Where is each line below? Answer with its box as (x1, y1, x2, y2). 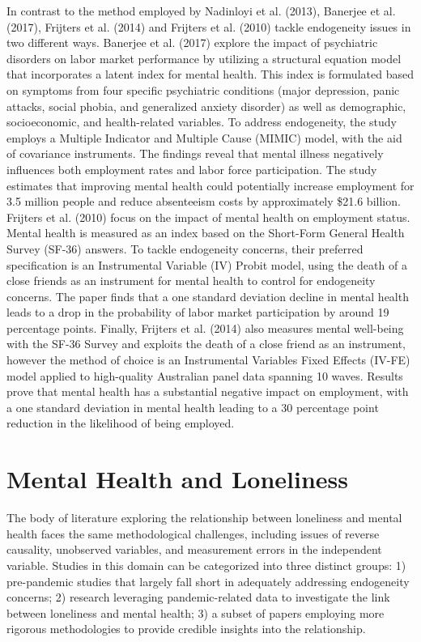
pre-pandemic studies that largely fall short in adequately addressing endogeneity (6, 572, 410, 589)
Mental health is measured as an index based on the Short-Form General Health (6, 224, 405, 241)
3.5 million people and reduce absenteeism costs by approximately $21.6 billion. (6, 193, 401, 210)
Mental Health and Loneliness (6, 462, 349, 495)
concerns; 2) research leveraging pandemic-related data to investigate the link (6, 589, 390, 606)
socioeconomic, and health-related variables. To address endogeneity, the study (6, 113, 397, 130)
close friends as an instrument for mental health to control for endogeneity (6, 272, 376, 289)
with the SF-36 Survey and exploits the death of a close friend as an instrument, (6, 335, 406, 352)
